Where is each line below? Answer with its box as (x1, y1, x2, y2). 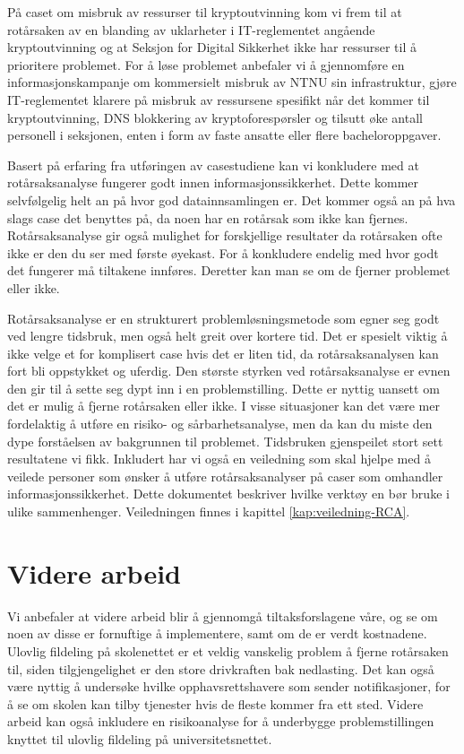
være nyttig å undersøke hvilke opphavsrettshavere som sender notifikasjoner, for (7, 677, 451, 696)
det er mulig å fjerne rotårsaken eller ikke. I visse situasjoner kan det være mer (7, 396, 440, 415)
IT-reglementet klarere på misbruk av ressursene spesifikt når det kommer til (7, 90, 430, 108)
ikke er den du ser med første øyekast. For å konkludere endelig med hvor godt (7, 243, 439, 262)
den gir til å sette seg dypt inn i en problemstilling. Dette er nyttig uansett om (7, 378, 440, 397)
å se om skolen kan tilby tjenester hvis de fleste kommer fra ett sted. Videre (7, 694, 424, 713)
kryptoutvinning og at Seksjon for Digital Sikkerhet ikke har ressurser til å (7, 38, 417, 56)
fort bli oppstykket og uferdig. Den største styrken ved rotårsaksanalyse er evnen (7, 361, 451, 380)
